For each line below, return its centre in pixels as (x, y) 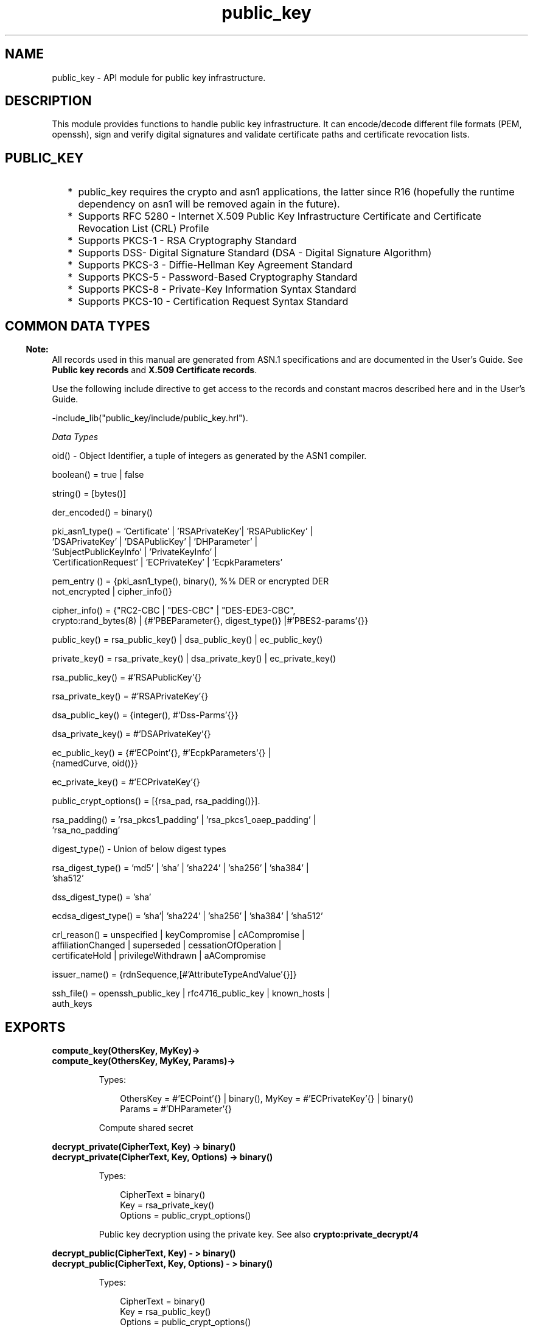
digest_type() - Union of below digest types (139, 849)
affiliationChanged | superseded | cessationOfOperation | (167, 945)
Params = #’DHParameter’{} (176, 1108)
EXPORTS (35, 1027)
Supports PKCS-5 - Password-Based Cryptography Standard (218, 277)
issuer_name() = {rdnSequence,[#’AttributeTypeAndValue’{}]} (174, 975)
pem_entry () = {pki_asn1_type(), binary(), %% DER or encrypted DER (190, 581)
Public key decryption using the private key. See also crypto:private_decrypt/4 (259, 1234)
